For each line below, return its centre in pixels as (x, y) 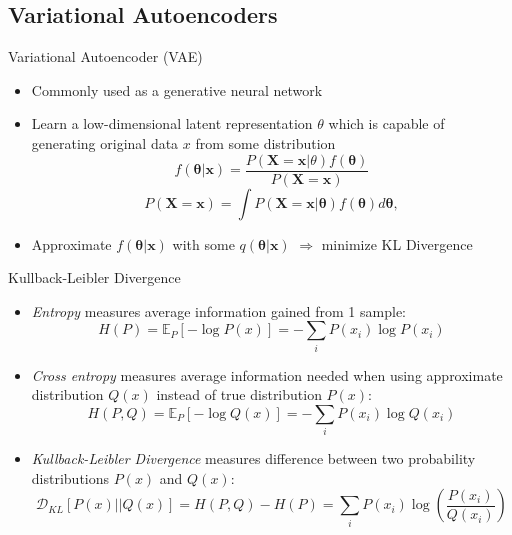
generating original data (105, 142)
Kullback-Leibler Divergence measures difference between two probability (253, 458)
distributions (70, 477)
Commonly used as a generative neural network (177, 89)
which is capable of (386, 123)
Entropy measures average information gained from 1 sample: (218, 310)
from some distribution (265, 142)
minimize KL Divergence (397, 243)
